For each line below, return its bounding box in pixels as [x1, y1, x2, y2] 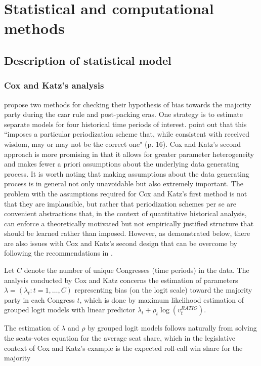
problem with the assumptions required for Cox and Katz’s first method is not [4, 188, 247, 198]
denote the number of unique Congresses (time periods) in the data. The [24, 265, 249, 275]
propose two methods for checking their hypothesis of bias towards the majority [4, 99, 251, 109]
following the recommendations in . [4, 248, 113, 258]
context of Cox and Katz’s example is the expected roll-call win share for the [4, 342, 243, 353]
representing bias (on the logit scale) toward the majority [74, 284, 252, 295]
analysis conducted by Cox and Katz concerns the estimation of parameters [4, 274, 238, 285]
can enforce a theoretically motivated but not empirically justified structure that [4, 218, 254, 228]
